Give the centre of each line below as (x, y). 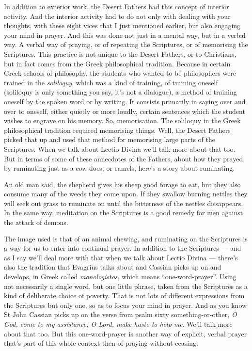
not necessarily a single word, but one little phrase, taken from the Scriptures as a (126, 286)
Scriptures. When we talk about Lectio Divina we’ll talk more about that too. (120, 149)
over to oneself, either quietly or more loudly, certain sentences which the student (125, 111)
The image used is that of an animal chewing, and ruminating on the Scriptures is (126, 238)
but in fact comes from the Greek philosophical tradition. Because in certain (117, 63)
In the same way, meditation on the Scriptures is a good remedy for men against (124, 213)
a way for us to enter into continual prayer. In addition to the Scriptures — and (123, 248)
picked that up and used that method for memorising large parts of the (110, 139)
